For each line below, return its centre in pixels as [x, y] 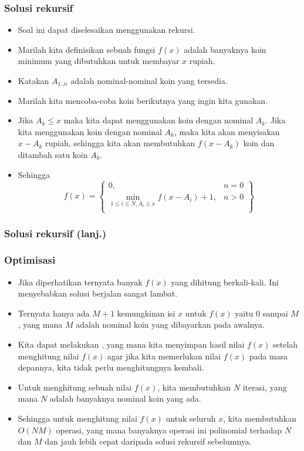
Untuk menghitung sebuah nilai [75, 387]
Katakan [33, 80]
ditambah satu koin [53, 154]
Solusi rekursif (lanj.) [55, 233]
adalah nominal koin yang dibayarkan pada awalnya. [170, 324]
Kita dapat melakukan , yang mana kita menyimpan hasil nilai [131, 344]
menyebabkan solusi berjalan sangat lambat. [98, 293]
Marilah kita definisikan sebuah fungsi [87, 49]
